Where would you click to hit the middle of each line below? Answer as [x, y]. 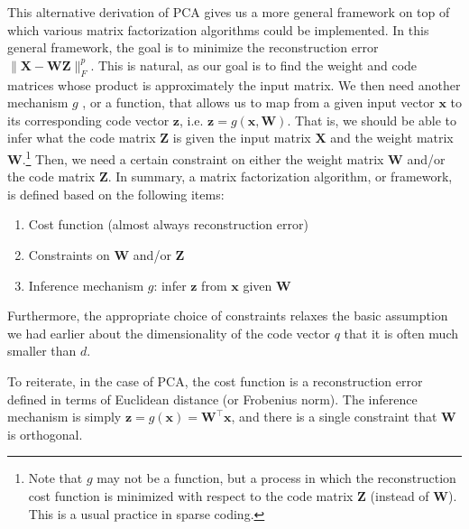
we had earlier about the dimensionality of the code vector [169, 333]
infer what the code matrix [82, 138]
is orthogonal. [45, 434]
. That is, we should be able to [372, 120]
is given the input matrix [242, 138]
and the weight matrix [392, 138]
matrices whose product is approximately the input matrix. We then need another [234, 84]
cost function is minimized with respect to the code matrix [191, 495]
